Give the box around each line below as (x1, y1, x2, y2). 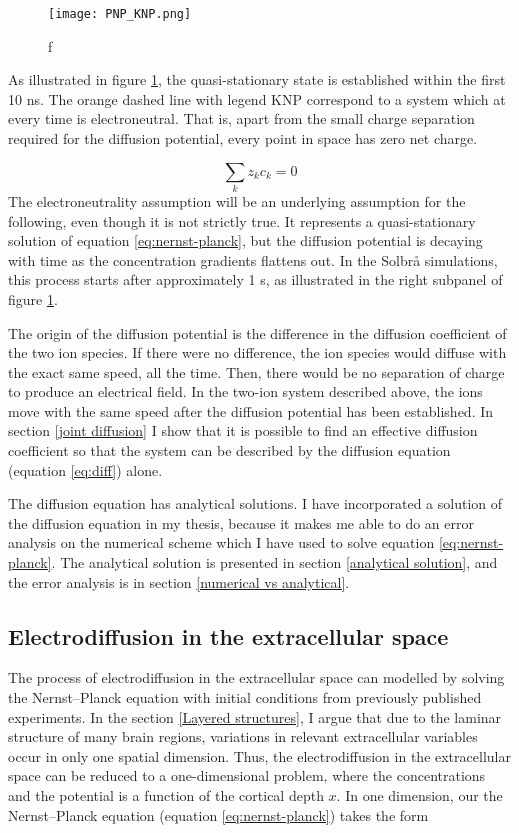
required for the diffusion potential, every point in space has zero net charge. (8, 128, 478, 149)
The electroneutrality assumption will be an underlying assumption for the (8, 190, 466, 211)
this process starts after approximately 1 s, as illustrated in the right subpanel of (8, 269, 503, 290)
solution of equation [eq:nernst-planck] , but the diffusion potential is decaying (8, 230, 483, 251)
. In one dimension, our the (336, 785, 503, 805)
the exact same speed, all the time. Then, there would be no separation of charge (8, 361, 505, 382)
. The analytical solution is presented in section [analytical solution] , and (51, 552, 498, 573)
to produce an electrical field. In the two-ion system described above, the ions (8, 381, 483, 402)
